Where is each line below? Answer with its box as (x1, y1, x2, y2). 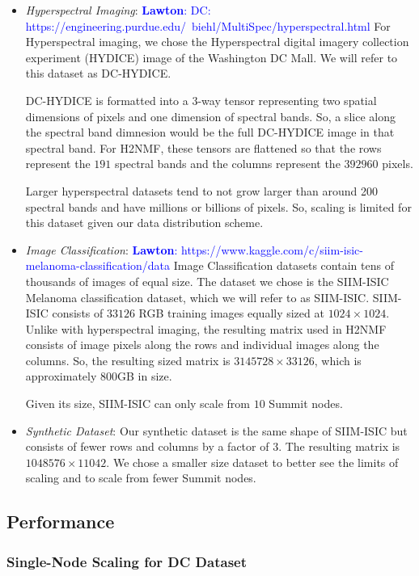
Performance (6, 509, 115, 534)
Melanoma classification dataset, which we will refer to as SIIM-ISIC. (25, 288, 370, 305)
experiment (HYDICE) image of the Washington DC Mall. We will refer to (25, 48, 398, 65)
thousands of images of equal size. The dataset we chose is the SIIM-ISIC (25, 272, 389, 289)
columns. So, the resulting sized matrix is (25, 351, 231, 368)
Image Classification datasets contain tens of (173, 257, 394, 274)
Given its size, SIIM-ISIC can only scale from (25, 395, 251, 412)
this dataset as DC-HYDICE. (25, 65, 171, 82)
